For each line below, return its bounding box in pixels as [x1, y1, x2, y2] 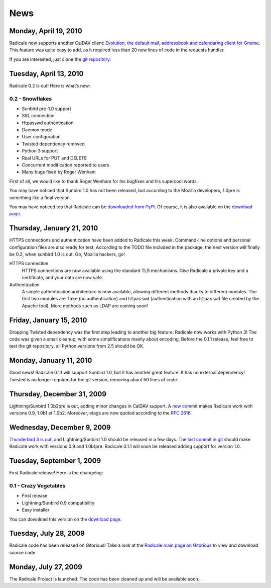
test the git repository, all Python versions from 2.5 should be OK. [9, 343, 145, 349]
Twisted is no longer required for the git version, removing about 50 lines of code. [9, 376, 178, 382]
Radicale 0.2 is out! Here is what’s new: [9, 82, 90, 89]
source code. [9, 549, 37, 555]
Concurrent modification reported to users [22, 162, 110, 168]
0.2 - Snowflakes [9, 95, 52, 102]
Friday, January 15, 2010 [9, 316, 87, 324]
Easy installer [22, 507, 50, 513]
